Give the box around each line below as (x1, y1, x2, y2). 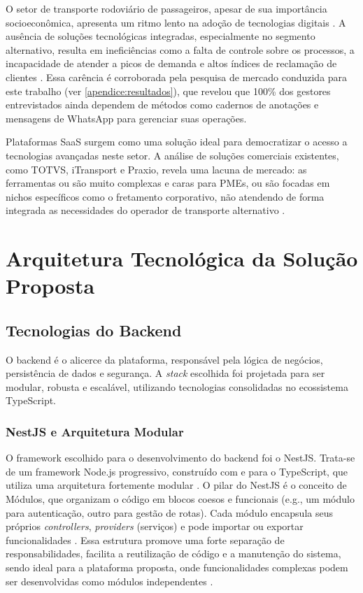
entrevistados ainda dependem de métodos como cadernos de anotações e (6, 97, 319, 112)
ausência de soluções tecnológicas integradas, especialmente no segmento (6, 29, 315, 43)
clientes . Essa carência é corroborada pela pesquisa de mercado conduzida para (6, 69, 348, 84)
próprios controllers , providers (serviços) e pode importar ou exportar (6, 519, 304, 534)
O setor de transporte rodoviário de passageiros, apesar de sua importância (6, 1, 327, 15)
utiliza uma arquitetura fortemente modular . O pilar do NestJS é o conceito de (6, 478, 347, 492)
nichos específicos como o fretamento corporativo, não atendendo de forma (6, 189, 325, 203)
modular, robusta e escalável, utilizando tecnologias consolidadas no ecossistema (6, 379, 348, 394)
